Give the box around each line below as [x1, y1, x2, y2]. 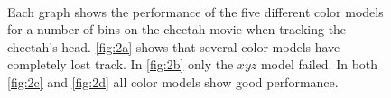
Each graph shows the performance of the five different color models [7, 2, 384, 21]
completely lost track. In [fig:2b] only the [7, 55, 234, 74]
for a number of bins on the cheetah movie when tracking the [7, 20, 347, 39]
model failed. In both [260, 55, 378, 74]
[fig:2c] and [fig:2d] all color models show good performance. [7, 72, 339, 91]
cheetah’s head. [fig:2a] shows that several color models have [7, 37, 340, 56]
